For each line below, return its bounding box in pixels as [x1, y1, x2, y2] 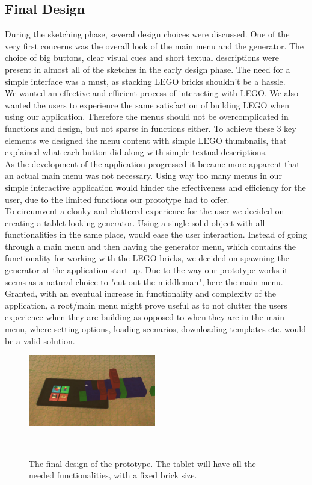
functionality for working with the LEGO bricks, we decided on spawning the [5, 252, 289, 264]
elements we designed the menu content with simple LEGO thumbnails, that [5, 134, 287, 146]
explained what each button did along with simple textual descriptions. [5, 146, 268, 158]
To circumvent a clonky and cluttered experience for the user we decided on [5, 205, 284, 217]
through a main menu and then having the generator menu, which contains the [5, 239, 296, 252]
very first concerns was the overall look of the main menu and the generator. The [5, 39, 304, 52]
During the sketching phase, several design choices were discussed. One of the [5, 28, 290, 40]
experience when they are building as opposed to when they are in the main [5, 310, 284, 323]
